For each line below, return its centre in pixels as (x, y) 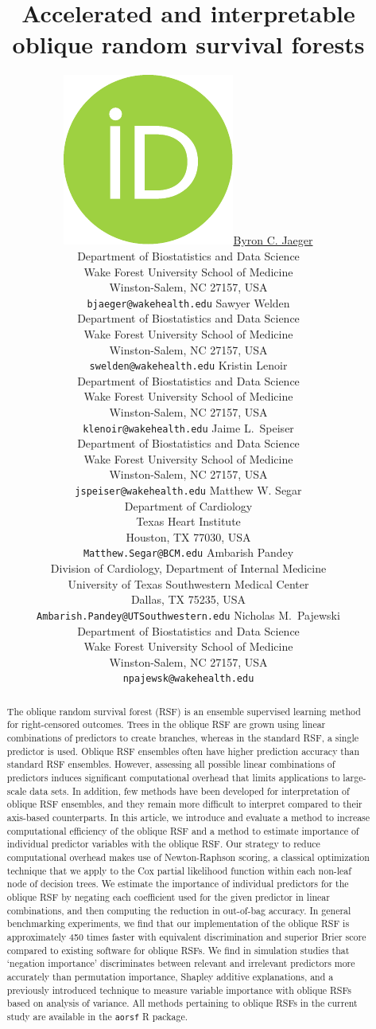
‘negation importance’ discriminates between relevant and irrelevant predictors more (181, 963)
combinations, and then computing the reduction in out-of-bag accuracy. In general (179, 910)
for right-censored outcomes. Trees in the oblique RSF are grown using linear (166, 724)
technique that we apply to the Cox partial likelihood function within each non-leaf (179, 870)
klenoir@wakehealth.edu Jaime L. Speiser (188, 427)
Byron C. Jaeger (273, 240)
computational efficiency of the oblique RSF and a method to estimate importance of (183, 830)
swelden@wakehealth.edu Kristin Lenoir (188, 365)
